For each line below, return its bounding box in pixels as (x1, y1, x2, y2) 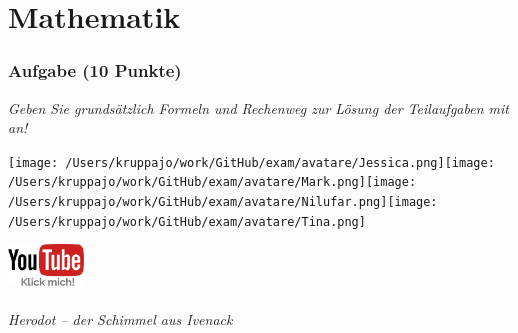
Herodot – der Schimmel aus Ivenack (8, 308, 233, 329)
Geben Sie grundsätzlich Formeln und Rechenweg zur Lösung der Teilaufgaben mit (8, 97, 509, 118)
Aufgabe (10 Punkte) (8, 58, 182, 83)
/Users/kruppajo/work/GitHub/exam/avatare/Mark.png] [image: (8, 175, 417, 190)
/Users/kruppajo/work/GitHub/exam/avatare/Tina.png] (8, 214, 366, 229)
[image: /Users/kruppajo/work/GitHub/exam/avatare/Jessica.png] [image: (8, 155, 495, 170)
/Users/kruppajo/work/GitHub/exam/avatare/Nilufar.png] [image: (8, 195, 438, 210)
